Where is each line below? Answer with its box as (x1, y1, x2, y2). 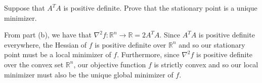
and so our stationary (179, 39, 245, 50)
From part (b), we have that (4, 29, 92, 40)
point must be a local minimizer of (4, 49, 111, 60)
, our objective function (73, 59, 146, 69)
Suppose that (4, 3, 45, 13)
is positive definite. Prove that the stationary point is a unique (63, 3, 257, 13)
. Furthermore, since (117, 49, 180, 60)
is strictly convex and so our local (154, 59, 258, 69)
